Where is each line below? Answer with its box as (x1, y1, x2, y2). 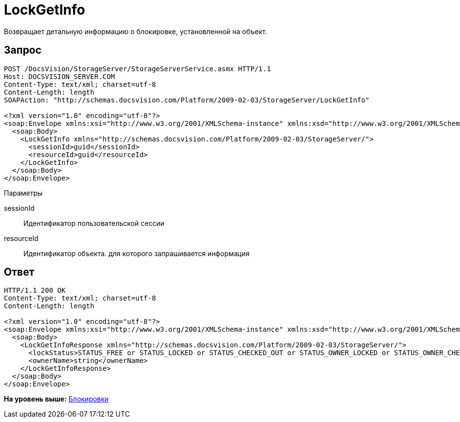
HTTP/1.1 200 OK (4, 286, 66, 295)
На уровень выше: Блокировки (4, 395, 109, 403)
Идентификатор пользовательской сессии (23, 219, 165, 227)
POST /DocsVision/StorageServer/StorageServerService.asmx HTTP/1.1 (4, 64, 271, 73)
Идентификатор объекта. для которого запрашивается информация (23, 249, 249, 258)
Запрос (4, 44, 42, 57)
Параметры (4, 188, 43, 197)
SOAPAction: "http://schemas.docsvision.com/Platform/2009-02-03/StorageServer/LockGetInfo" (4, 96, 370, 104)
